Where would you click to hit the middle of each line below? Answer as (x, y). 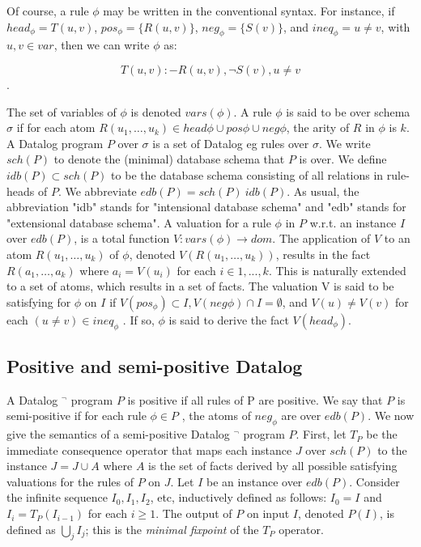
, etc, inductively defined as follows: (238, 497)
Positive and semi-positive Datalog (155, 365)
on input (268, 513)
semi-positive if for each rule (77, 416)
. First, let (321, 434)
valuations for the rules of (70, 481)
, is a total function (122, 238)
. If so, (138, 319)
